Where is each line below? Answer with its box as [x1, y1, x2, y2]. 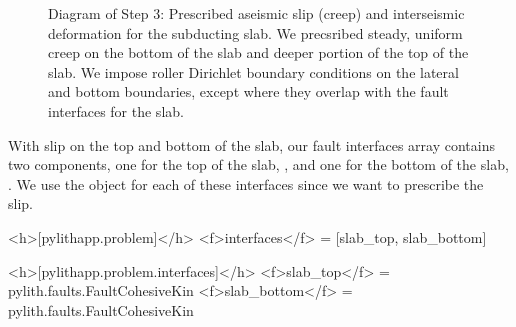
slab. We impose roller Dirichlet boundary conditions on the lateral [48, 61, 459, 82]
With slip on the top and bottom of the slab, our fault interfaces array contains [8, 134, 496, 155]
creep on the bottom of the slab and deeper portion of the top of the [48, 42, 469, 63]
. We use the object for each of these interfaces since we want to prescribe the [8, 173, 484, 194]
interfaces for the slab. [48, 100, 184, 121]
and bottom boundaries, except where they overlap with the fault [48, 81, 449, 102]
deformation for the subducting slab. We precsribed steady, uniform [48, 22, 463, 43]
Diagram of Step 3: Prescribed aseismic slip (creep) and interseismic [48, 3, 465, 23]
